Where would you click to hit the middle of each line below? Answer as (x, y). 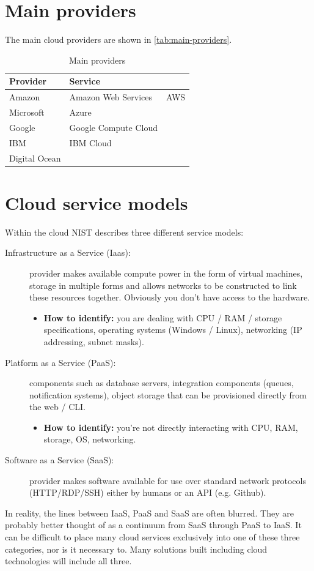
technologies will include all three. (68, 561)
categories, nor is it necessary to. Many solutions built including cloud (136, 549)
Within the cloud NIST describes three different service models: (124, 232)
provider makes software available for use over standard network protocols (168, 480)
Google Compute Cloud (113, 127)
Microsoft (27, 112)
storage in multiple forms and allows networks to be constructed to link (163, 285)
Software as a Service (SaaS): (60, 460)
